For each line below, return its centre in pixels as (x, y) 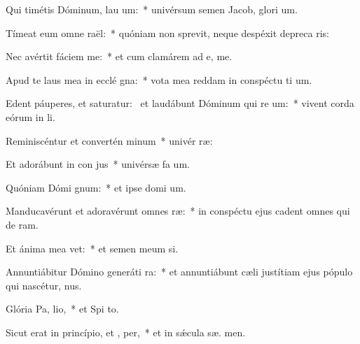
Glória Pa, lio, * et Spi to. (62, 309)
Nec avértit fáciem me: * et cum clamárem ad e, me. (119, 56)
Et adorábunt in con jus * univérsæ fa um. (98, 164)
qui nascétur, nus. (44, 285)
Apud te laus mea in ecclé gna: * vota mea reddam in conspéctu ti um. (159, 79)
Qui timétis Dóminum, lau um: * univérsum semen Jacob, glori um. (152, 9)
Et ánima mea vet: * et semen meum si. (92, 248)
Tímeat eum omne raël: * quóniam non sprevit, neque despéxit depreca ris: (167, 33)
